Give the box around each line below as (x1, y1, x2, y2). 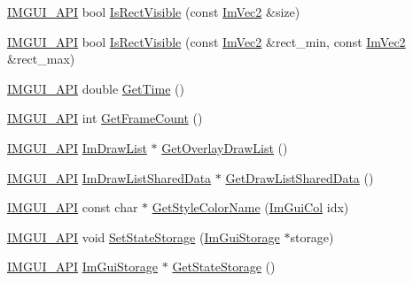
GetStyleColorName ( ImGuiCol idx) (152, 198, 349, 217)
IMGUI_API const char (7, 198, 138, 217)
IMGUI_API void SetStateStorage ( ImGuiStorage (7, 227, 280, 246)
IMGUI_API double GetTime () (7, 79, 184, 97)
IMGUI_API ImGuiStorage (7, 257, 159, 276)
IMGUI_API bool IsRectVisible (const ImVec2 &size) (7, 3, 300, 20)
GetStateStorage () (172, 257, 276, 276)
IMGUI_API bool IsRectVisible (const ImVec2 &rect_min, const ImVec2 (7, 32, 406, 50)
